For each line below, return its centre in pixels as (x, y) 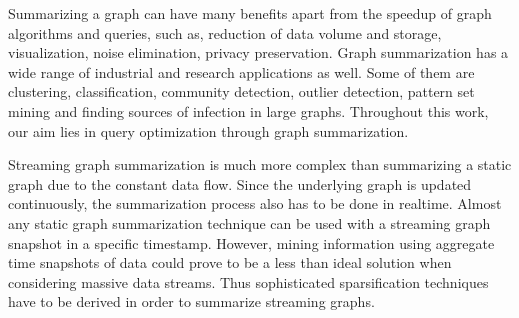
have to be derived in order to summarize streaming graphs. (191, 301)
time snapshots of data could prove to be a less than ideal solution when (230, 262)
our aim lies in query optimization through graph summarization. (208, 130)
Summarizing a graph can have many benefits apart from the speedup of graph (250, 13)
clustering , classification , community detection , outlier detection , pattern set (241, 91)
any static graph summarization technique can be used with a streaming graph (249, 222)
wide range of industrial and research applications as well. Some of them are (241, 71)
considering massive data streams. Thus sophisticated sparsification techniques (248, 281)
